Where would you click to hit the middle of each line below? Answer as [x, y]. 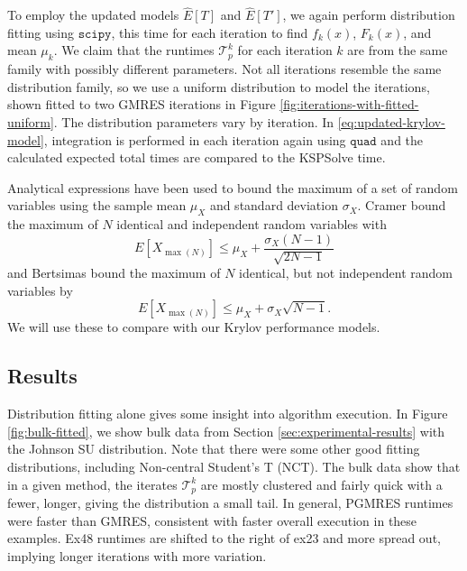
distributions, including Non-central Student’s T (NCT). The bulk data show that [234, 466]
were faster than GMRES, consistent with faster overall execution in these [212, 520]
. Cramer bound [402, 205]
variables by [40, 290]
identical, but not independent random [346, 273]
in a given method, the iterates [92, 484]
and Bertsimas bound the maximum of [114, 273]
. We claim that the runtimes [134, 50]
